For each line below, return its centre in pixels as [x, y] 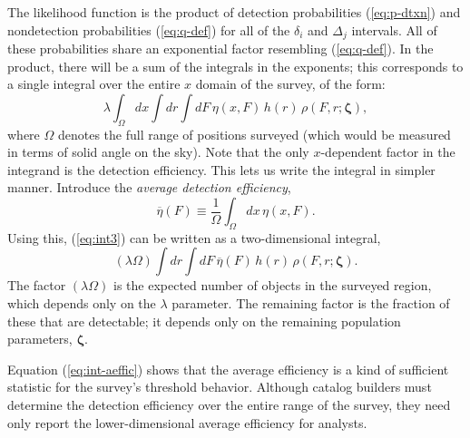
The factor [37, 285]
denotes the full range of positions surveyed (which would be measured [254, 134]
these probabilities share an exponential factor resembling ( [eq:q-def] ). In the [220, 49]
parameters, [40, 339]
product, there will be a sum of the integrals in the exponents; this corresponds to [235, 66]
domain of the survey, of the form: [290, 84]
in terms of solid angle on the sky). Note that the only [158, 152]
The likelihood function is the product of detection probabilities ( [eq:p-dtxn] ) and [234, 12]
